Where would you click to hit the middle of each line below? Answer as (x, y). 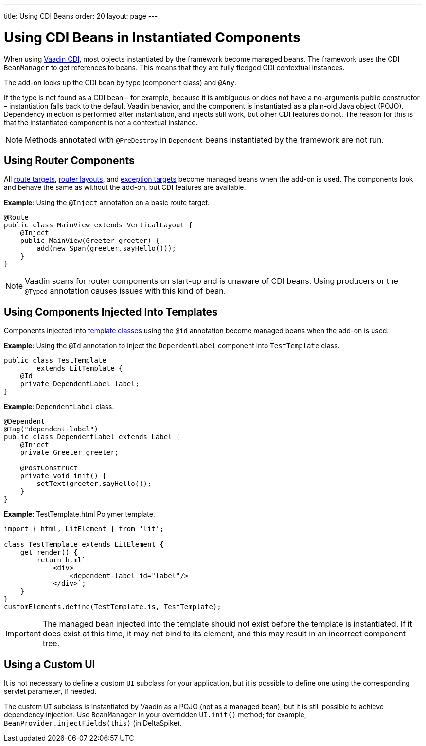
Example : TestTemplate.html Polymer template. (80, 514)
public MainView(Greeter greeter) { (90, 241)
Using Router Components (69, 160)
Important (23, 634)
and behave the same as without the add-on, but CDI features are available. (125, 187)
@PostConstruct (49, 468)
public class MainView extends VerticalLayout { (98, 225)
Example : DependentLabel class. (59, 407)
